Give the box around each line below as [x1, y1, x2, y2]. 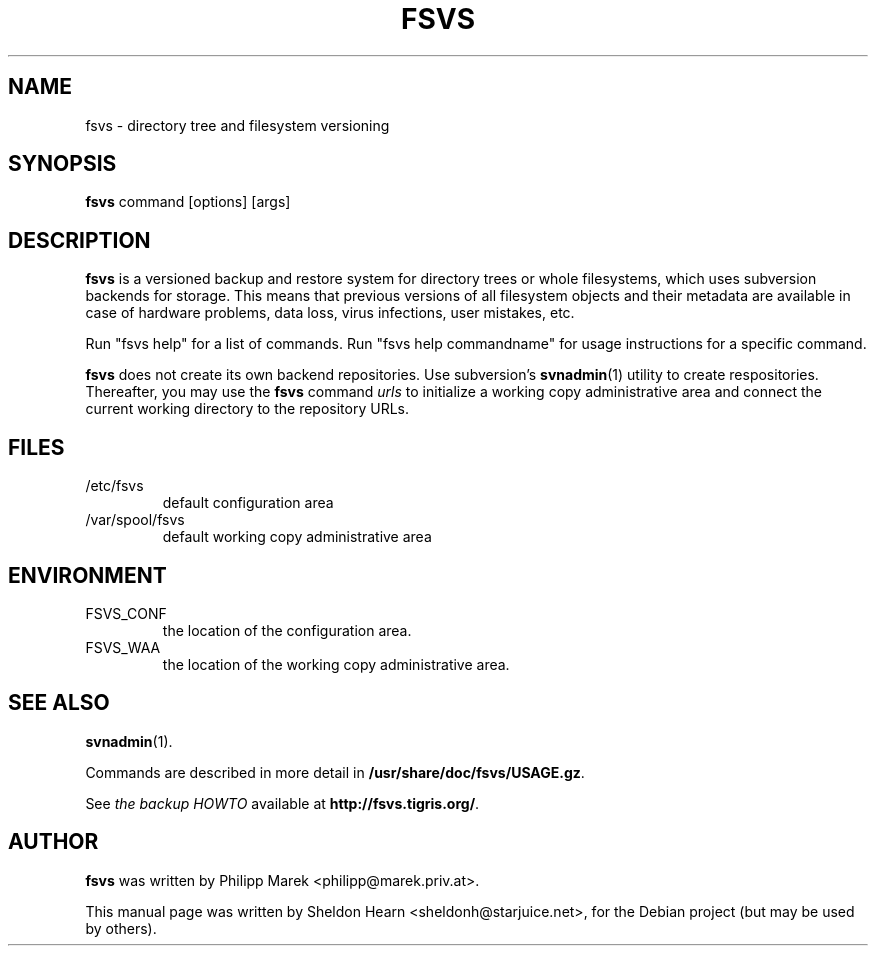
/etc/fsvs [85, 477, 144, 495]
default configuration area [162, 494, 334, 512]
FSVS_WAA [85, 638, 161, 656]
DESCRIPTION [8, 227, 151, 253]
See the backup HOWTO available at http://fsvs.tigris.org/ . [85, 794, 480, 812]
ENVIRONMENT [8, 562, 167, 588]
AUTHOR [8, 829, 99, 855]
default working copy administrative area [162, 528, 432, 546]
